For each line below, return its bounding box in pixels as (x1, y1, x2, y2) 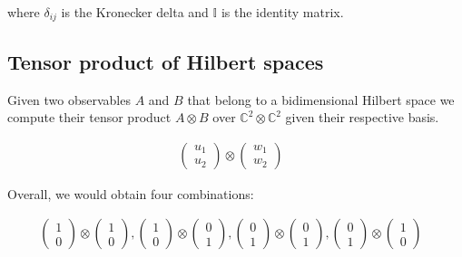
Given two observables (7, 90, 131, 109)
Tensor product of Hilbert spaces (7, 47, 324, 75)
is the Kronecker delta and (61, 3, 209, 21)
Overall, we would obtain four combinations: (7, 184, 254, 203)
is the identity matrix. (221, 3, 344, 21)
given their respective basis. (285, 108, 439, 127)
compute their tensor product (7, 108, 172, 127)
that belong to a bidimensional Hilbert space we (187, 90, 455, 109)
